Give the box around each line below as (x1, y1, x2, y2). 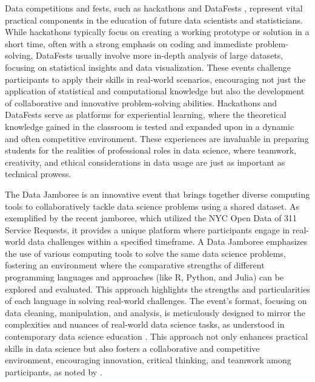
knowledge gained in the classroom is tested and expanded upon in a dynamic (5, 120, 294, 132)
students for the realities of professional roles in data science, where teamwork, (5, 144, 297, 157)
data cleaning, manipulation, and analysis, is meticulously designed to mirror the (5, 306, 305, 319)
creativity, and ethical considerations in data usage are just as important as (5, 155, 285, 168)
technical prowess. (5, 167, 71, 180)
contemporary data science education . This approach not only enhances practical (5, 330, 308, 343)
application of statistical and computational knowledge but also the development (5, 85, 305, 97)
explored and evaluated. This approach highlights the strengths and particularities (5, 282, 310, 295)
